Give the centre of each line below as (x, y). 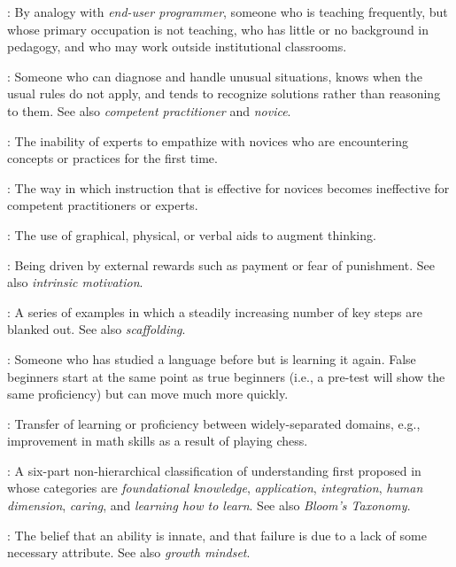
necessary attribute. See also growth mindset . (129, 552)
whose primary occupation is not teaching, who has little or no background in (218, 29)
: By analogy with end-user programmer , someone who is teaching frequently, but (228, 12)
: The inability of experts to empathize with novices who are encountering (208, 140)
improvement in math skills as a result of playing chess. (158, 441)
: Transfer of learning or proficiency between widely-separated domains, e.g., (214, 423)
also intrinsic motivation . (75, 282)
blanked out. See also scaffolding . (97, 329)
